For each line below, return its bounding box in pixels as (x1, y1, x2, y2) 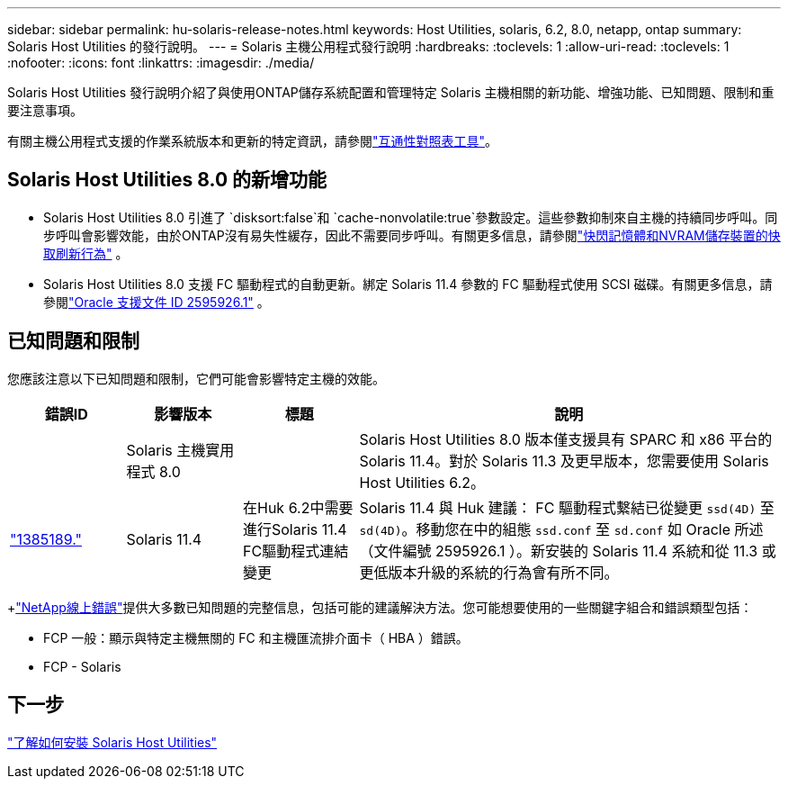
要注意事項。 (7, 103, 83, 118)
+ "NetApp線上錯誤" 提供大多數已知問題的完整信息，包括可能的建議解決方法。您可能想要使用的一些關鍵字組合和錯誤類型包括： (7, 599, 753, 615)
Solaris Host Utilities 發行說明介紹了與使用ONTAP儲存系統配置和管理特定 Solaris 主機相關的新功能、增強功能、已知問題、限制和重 (7, 85, 775, 100)
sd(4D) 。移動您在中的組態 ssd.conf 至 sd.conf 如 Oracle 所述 (359, 519, 764, 538)
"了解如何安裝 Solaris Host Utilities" (7, 734, 218, 750)
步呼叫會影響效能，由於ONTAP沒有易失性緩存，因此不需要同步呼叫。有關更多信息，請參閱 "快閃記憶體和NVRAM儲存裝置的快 (43, 227, 781, 243)
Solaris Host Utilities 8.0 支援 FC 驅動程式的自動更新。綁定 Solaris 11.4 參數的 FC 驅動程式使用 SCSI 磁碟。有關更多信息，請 (43, 276, 773, 292)
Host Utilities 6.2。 (359, 473, 486, 492)
